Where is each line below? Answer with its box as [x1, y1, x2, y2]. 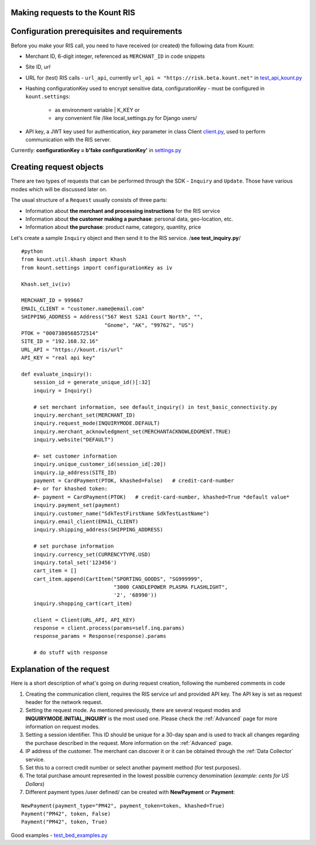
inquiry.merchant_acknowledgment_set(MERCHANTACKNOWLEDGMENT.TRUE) [33, 428, 231, 435]
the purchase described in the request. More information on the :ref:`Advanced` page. [25, 739, 233, 746]
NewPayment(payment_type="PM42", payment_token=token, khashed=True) [21, 802, 225, 809]
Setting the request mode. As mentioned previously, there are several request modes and [25, 707, 241, 714]
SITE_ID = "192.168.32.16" [21, 338, 99, 345]
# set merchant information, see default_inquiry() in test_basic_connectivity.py [33, 404, 277, 410]
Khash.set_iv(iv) [21, 281, 71, 287]
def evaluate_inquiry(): [21, 370, 92, 377]
